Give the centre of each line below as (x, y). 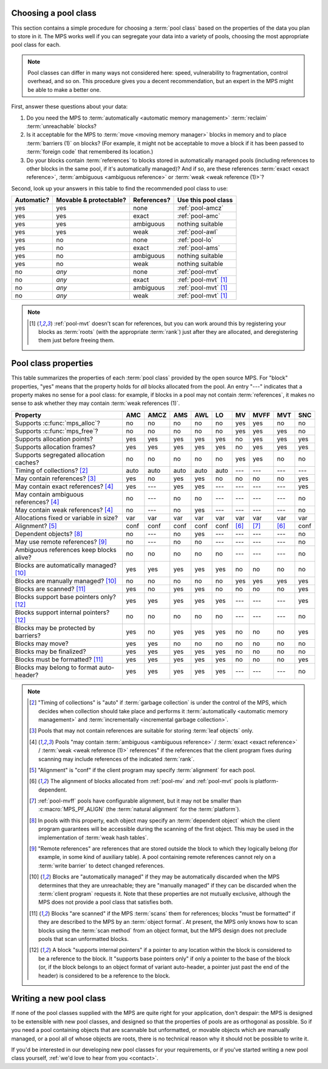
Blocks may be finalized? (50, 651)
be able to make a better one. (64, 90)
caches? (27, 463)
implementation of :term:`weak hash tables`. (94, 837)
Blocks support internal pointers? (62, 612)
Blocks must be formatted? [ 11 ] (59, 659)
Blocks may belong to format (56, 667)
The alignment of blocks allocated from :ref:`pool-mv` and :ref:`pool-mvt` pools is (152, 781)
